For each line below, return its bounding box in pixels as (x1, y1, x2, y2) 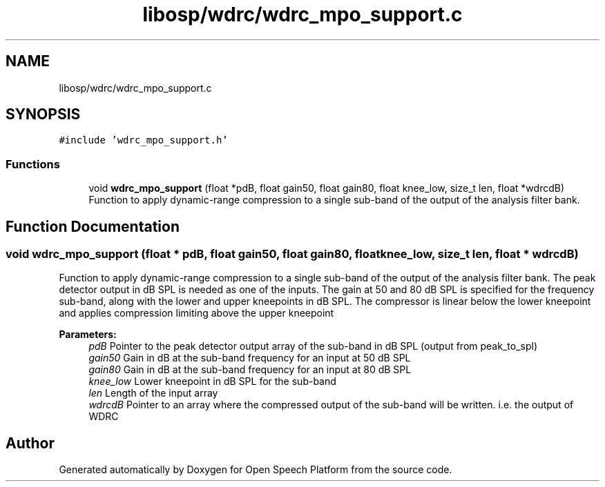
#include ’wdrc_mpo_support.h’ (59, 135, 228, 146)
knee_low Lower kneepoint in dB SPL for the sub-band (88, 375, 336, 388)
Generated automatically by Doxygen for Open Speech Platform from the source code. (59, 464, 452, 476)
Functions (6, 157, 60, 171)
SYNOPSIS (6, 106, 81, 123)
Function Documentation (6, 217, 180, 235)
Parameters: (59, 328, 117, 341)
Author (6, 434, 55, 452)
